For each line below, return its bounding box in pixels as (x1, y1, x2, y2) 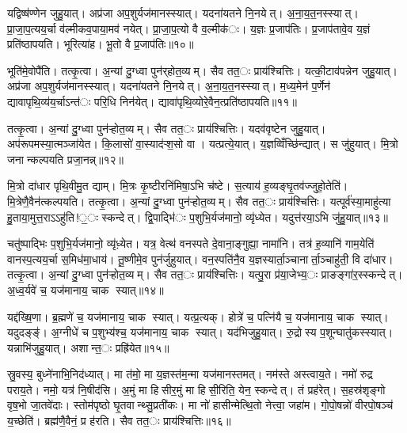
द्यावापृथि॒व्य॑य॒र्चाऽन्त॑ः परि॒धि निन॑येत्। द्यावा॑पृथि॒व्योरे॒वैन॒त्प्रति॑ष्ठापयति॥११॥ (7, 93, 297, 109)
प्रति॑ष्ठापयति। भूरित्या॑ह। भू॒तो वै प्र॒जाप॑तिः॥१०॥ (7, 36, 194, 52)
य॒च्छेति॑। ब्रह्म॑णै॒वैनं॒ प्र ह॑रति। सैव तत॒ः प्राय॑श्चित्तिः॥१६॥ (7, 412, 231, 429)
